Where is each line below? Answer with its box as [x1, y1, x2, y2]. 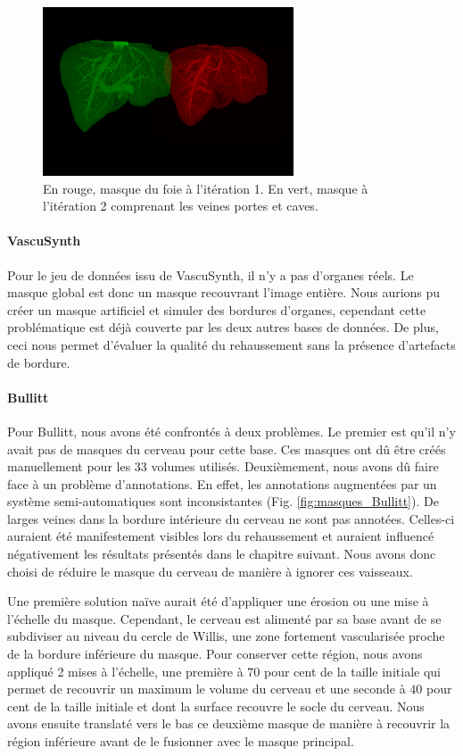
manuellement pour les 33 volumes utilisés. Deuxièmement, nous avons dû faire [7, 457, 439, 476]
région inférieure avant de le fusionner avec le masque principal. [7, 732, 354, 750]
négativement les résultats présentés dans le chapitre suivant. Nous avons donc [7, 544, 436, 563]
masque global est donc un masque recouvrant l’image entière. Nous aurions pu [7, 283, 441, 302]
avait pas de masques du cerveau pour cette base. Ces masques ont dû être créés [7, 439, 446, 458]
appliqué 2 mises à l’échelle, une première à [7, 661, 244, 680]
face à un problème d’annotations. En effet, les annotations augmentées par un [7, 474, 437, 493]
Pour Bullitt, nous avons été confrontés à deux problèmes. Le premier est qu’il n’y [7, 421, 456, 440]
